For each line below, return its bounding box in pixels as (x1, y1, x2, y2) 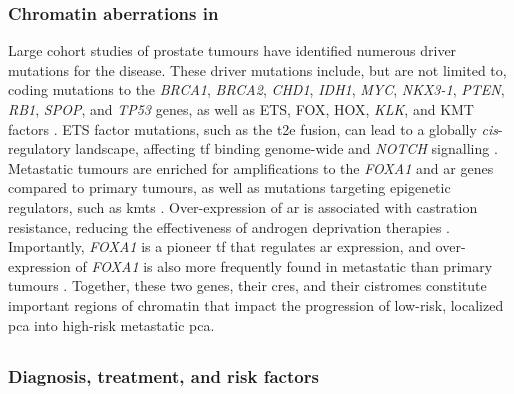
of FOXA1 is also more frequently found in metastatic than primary (75, 255, 493, 276)
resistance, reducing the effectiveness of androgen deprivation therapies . (8, 216, 450, 237)
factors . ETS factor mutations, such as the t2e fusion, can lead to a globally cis (8, 118, 499, 139)
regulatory (8, 138, 71, 159)
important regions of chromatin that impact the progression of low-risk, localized (8, 294, 504, 315)
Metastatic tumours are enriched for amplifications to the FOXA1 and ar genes (8, 157, 494, 178)
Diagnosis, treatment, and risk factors (8, 363, 319, 388)
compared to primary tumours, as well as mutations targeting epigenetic (8, 177, 451, 198)
